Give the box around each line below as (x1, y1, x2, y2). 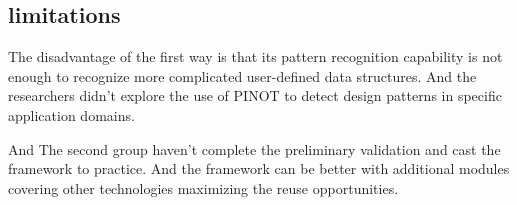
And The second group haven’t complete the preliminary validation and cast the (8, 138, 501, 159)
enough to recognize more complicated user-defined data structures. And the (8, 65, 477, 86)
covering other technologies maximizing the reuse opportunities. (8, 177, 399, 198)
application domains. (8, 104, 135, 125)
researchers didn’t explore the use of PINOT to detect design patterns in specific (8, 85, 502, 106)
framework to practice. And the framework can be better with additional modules (8, 158, 510, 179)
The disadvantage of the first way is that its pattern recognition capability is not (8, 46, 503, 67)
